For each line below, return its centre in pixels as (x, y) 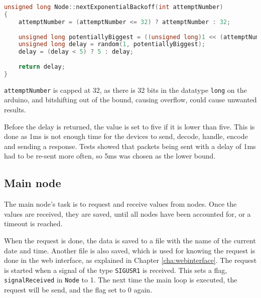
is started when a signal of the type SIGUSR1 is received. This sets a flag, (116, 270)
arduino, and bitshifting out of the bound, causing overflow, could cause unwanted (130, 100)
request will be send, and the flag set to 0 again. (78, 290)
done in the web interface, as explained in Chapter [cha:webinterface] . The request (130, 260)
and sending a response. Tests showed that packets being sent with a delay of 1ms (130, 146)
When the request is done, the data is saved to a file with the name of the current (130, 240)
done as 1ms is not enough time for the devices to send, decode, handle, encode (126, 136)
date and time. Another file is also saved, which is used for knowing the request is (130, 250)
